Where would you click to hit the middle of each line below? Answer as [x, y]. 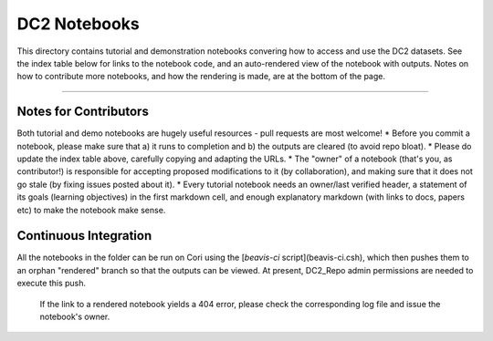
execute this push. [52, 284]
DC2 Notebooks [79, 24]
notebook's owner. [75, 317]
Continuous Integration [84, 236]
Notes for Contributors [83, 112]
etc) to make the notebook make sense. [91, 210]
